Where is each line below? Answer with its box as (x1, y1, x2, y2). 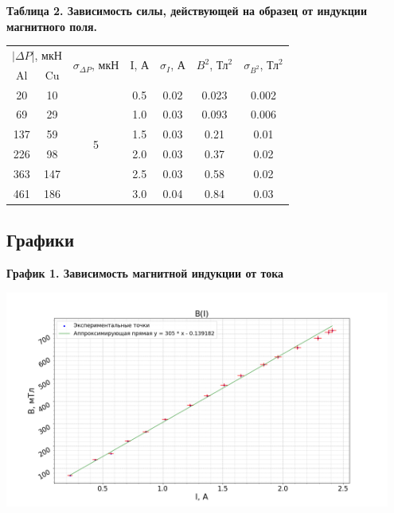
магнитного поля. (6, 17, 98, 34)
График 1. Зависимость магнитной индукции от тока (6, 265, 284, 282)
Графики (6, 227, 75, 252)
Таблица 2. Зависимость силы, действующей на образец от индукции (6, 2, 367, 18)
